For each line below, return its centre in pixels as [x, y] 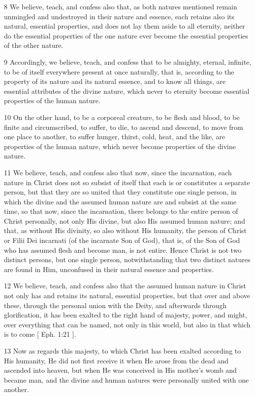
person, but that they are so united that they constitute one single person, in [120, 192]
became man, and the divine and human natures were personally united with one [127, 379]
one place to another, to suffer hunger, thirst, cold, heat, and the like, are [115, 137]
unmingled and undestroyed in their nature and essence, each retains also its [119, 16]
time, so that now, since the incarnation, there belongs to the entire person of [121, 211]
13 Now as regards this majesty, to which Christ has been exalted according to [123, 351]
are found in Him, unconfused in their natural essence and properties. [109, 269]
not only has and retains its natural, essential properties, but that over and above [127, 296]
